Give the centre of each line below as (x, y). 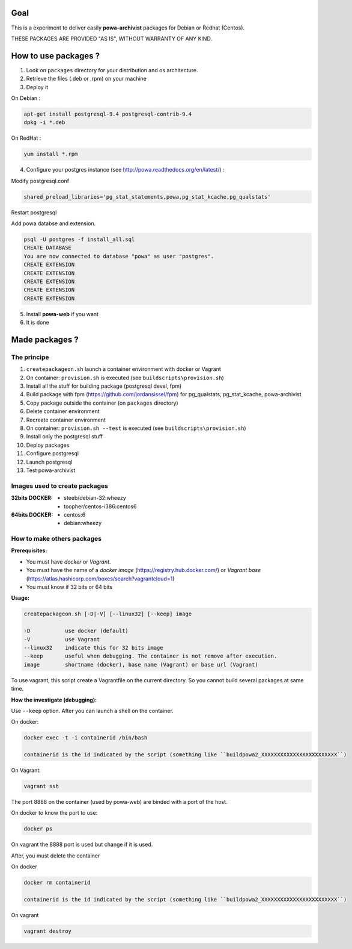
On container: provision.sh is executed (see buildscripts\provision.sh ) (125, 378)
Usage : (20, 598)
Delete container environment (63, 411)
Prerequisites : (29, 550)
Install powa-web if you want (62, 314)
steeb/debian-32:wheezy (95, 498)
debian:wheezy (83, 523)
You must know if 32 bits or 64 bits (69, 587)
